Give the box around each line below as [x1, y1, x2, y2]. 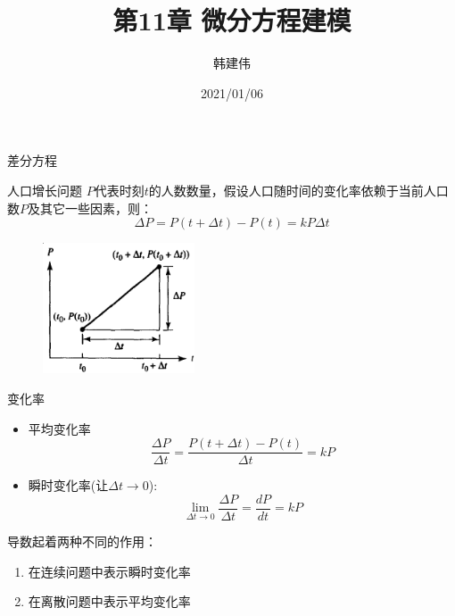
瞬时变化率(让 [28, 476, 109, 495]
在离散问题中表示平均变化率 [28, 592, 191, 611]
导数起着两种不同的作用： [7, 531, 157, 550]
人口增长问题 [7, 180, 82, 199]
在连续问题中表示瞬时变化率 [28, 562, 191, 580]
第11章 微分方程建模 [112, 2, 352, 38]
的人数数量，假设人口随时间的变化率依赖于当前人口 [148, 180, 449, 199]
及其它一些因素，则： [28, 198, 153, 217]
